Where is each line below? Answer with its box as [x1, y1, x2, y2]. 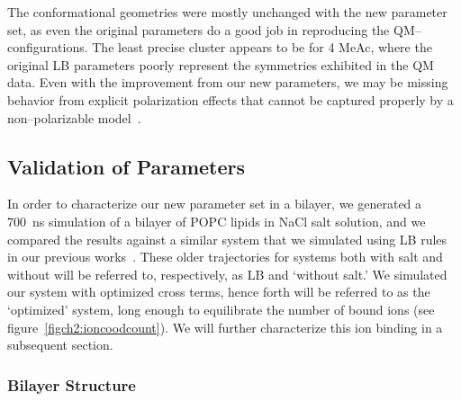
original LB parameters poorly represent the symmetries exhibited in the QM [7, 55, 434, 74]
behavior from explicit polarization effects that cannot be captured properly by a [7, 90, 454, 109]
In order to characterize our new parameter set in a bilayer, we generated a [7, 194, 422, 213]
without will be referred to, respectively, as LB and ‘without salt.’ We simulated [7, 264, 447, 283]
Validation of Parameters [7, 152, 246, 180]
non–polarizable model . [7, 108, 141, 127]
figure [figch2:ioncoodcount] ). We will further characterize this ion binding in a [7, 317, 443, 336]
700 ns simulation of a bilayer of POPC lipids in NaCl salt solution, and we [7, 211, 426, 230]
